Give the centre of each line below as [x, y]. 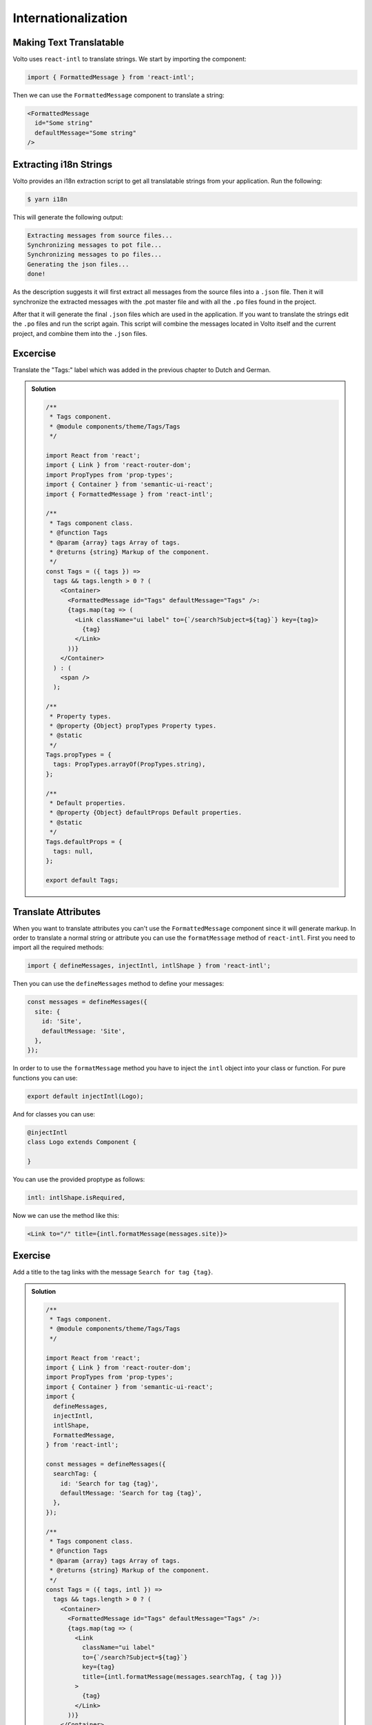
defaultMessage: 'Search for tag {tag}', [131, 1493]
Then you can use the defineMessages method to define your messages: [118, 984]
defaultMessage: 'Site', [84, 1031]
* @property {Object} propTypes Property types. [133, 726]
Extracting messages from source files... [100, 235]
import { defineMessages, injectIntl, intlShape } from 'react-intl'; [149, 966]
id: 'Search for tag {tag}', [109, 1483]
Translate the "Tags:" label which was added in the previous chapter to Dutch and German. [142, 370]
